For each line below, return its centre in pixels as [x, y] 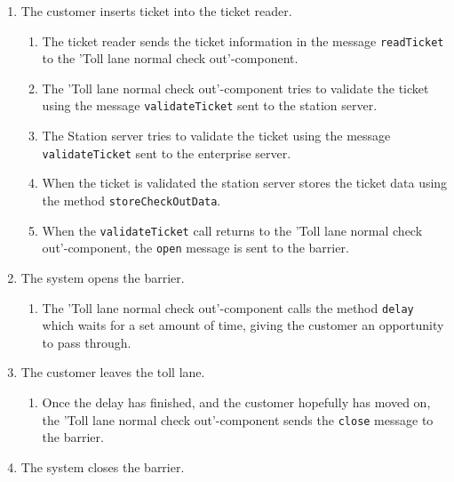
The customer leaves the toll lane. [113, 372]
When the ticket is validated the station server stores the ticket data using [245, 183]
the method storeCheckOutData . [131, 200]
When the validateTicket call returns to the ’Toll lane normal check [232, 230]
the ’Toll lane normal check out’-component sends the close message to [238, 419]
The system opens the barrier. [103, 277]
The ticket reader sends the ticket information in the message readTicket [243, 40]
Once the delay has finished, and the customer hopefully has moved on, [236, 402]
